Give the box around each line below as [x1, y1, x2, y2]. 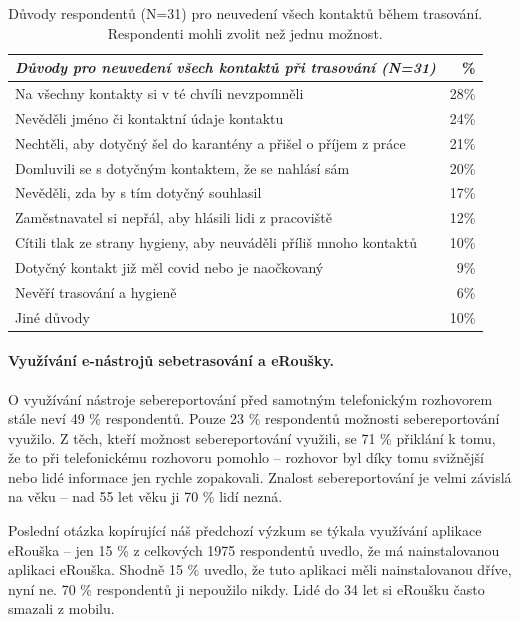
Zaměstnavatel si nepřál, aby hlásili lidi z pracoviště [15, 207, 332, 228]
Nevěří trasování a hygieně [15, 281, 177, 302]
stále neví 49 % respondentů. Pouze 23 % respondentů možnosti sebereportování [8, 408, 500, 429]
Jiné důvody [15, 306, 90, 327]
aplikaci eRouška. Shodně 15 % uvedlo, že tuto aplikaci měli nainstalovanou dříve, [8, 559, 512, 580]
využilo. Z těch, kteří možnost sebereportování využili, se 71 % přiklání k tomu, [8, 427, 496, 448]
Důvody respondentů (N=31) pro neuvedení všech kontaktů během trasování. [8, 3, 483, 23]
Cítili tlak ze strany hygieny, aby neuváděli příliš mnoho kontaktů [15, 232, 417, 253]
